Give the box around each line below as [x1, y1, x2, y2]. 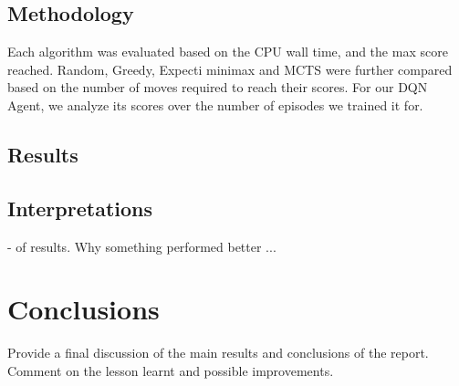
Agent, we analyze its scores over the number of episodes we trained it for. [7, 95, 423, 114]
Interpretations [7, 193, 152, 222]
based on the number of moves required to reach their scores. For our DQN [7, 78, 428, 97]
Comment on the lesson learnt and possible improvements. [7, 360, 334, 380]
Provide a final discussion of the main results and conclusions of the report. [7, 343, 429, 362]
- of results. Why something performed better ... [7, 236, 276, 256]
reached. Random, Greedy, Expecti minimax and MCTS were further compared [7, 59, 453, 78]
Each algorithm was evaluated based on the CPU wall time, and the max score [7, 42, 448, 61]
